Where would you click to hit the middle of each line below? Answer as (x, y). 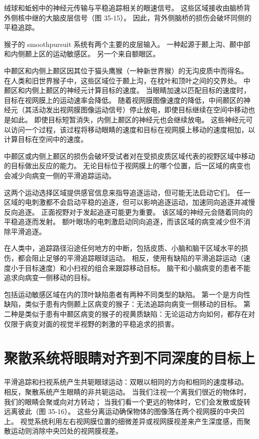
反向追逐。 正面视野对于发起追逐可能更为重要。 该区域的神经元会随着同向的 (129, 212)
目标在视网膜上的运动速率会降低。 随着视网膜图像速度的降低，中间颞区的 (124, 100)
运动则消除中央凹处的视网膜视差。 (66, 431)
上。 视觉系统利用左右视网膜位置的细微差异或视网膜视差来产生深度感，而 (124, 421)
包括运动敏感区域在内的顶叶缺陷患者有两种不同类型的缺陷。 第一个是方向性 (127, 294)
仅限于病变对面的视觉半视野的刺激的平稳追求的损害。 (91, 323)
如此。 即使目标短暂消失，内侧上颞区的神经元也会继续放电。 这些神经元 (128, 119)
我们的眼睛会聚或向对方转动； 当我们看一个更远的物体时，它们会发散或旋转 (127, 401)
